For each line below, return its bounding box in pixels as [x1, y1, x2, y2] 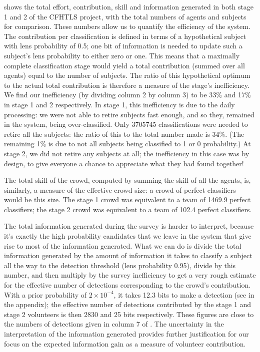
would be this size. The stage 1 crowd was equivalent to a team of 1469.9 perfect [4, 194, 251, 205]
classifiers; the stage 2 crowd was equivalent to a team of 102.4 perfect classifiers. [4, 204, 252, 214]
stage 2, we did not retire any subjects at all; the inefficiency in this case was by [4, 148, 249, 158]
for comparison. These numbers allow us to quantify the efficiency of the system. [4, 21, 250, 31]
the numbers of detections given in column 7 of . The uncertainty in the [4, 319, 224, 329]
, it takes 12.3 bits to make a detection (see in [113, 289, 254, 300]
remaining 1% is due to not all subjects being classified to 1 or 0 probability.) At [4, 138, 251, 149]
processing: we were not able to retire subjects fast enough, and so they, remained [4, 109, 254, 119]
